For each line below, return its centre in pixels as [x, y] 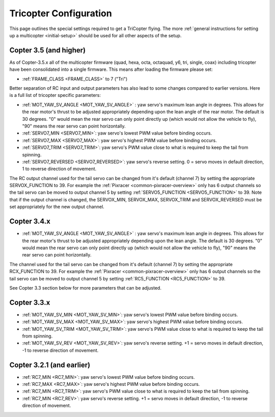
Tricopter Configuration [61, 13]
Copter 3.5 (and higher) [48, 50]
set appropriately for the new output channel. [57, 207]
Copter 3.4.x [30, 221]
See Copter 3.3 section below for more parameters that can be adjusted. [85, 288]
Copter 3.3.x [30, 303]
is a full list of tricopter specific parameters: [55, 95]
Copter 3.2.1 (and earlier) [50, 365]
